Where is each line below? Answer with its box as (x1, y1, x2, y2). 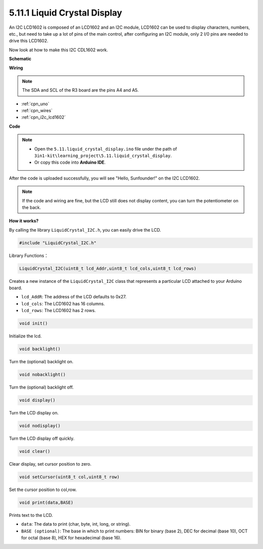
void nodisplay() (19, 423, 61, 429)
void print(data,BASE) (19, 500, 74, 506)
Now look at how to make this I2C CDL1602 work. (9, 47, 108, 53)
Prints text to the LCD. (9, 512, 53, 518)
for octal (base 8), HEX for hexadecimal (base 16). (21, 535, 122, 541)
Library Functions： (9, 253, 49, 258)
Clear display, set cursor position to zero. (9, 461, 92, 467)
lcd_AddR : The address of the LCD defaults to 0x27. (21, 294, 127, 300)
